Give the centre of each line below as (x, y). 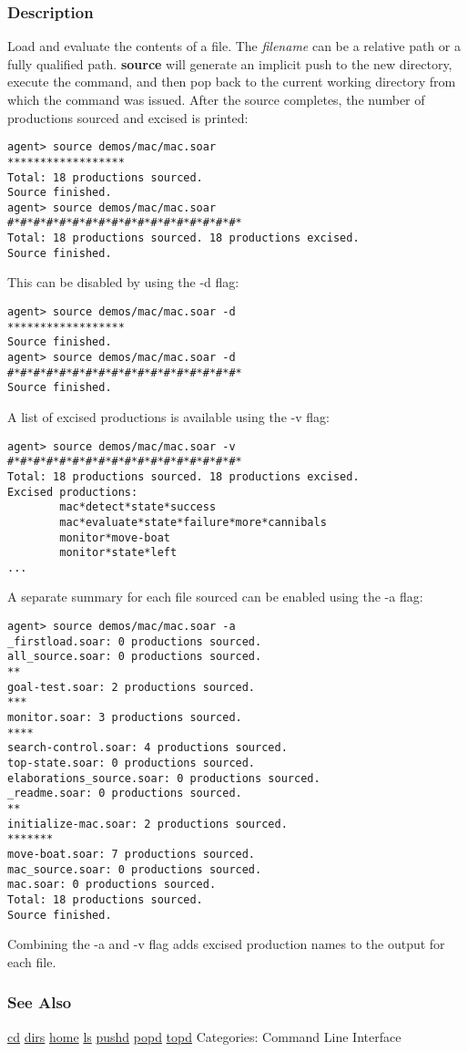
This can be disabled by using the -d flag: (123, 282)
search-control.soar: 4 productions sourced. (148, 748)
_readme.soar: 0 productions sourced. (125, 794)
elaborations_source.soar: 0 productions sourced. (164, 778)
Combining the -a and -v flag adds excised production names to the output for (226, 944)
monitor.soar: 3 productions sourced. (125, 717)
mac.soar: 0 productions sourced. (112, 885)
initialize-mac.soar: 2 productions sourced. (148, 824)
